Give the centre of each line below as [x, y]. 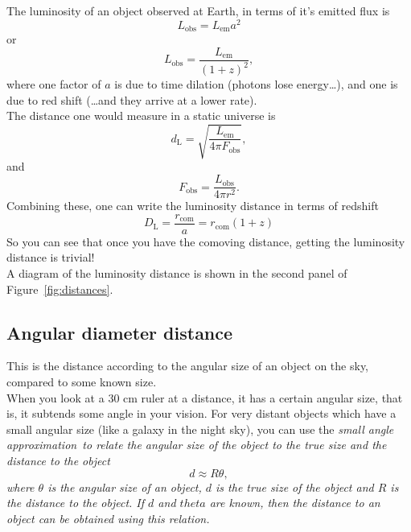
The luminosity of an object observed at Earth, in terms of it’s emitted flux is [198, 10]
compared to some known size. [82, 381]
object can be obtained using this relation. [108, 518]
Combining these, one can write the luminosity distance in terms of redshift [193, 206]
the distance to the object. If [76, 503]
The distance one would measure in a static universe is [141, 115]
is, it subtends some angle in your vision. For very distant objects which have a [201, 413]
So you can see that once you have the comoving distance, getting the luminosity [206, 241]
